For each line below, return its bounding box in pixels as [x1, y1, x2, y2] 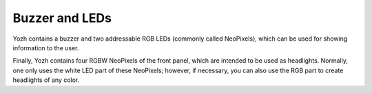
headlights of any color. [12, 76, 80, 84]
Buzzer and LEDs [12, 10, 112, 25]
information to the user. [12, 43, 79, 52]
